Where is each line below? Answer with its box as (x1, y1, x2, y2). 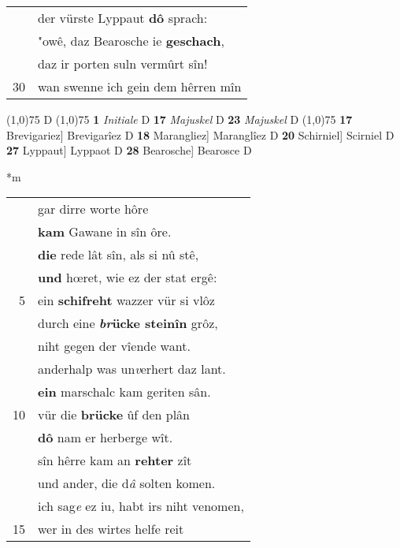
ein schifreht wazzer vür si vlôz (38, 291, 215, 310)
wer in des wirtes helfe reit (38, 520, 184, 539)
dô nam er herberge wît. (38, 428, 173, 447)
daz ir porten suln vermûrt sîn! (38, 54, 208, 73)
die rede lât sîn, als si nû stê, (38, 245, 199, 264)
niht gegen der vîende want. (38, 337, 191, 356)
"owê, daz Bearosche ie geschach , (38, 32, 224, 50)
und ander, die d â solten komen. (38, 474, 216, 493)
